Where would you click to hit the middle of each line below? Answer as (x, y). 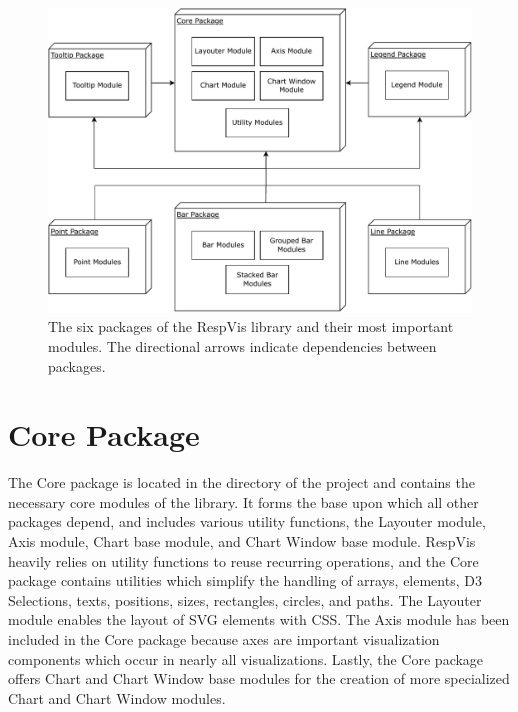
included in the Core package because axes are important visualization (224, 639)
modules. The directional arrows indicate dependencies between (242, 345)
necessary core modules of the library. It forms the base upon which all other (243, 501)
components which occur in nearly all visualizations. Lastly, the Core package (246, 658)
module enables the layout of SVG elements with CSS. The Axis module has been (259, 619)
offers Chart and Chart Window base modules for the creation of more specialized (259, 678)
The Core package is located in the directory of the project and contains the (241, 482)
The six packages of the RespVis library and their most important (251, 326)
